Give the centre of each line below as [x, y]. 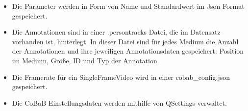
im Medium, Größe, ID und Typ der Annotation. [86, 60]
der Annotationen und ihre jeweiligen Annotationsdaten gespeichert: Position [128, 51]
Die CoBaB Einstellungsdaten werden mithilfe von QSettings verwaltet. [119, 102]
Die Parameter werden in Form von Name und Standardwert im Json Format [128, 6]
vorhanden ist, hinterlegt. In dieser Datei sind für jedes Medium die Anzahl [125, 41]
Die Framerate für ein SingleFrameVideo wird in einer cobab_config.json [121, 77]
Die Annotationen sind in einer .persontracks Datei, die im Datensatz [116, 32]
